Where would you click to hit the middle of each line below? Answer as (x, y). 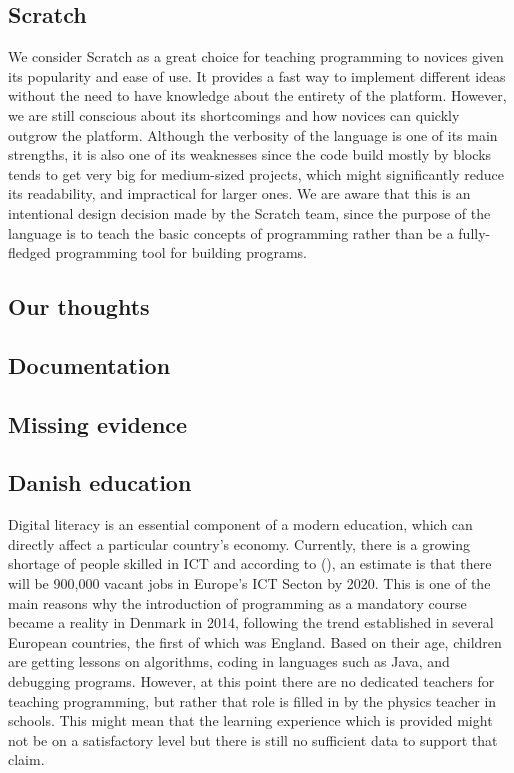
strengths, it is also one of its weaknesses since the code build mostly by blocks (250, 154)
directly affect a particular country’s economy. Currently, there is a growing (239, 543)
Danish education (100, 482)
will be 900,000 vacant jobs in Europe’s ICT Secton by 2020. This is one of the (249, 583)
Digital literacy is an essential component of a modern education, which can (240, 524)
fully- (474, 232)
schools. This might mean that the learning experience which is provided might (250, 720)
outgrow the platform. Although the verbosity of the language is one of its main (253, 134)
